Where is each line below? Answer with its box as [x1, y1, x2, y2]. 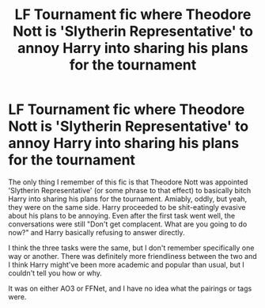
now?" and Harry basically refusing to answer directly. [8, 227, 185, 237]
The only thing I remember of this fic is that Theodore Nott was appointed [8, 177, 248, 187]
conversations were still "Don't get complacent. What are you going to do [8, 219, 248, 229]
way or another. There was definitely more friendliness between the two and [8, 251, 257, 260]
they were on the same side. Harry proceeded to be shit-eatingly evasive [8, 202, 246, 211]
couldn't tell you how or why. [8, 268, 103, 278]
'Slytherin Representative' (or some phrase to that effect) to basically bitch [8, 185, 252, 195]
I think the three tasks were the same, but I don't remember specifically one [8, 243, 255, 253]
